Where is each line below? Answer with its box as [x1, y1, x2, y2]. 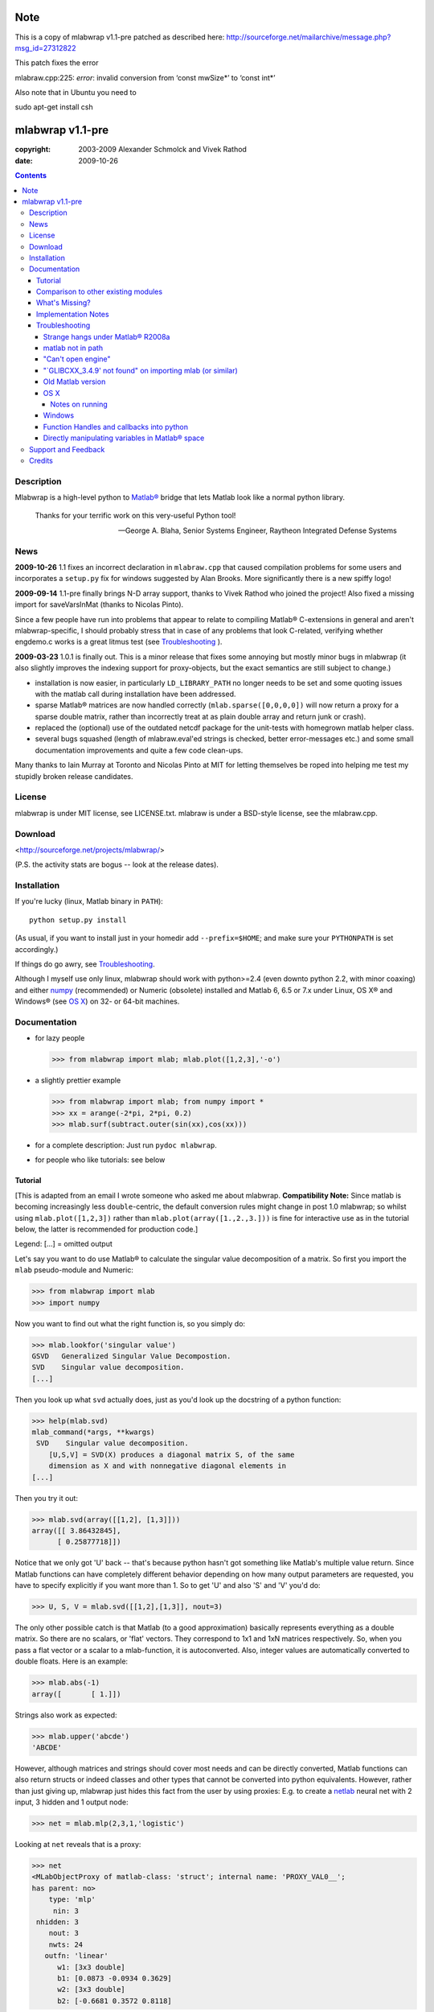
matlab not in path [43, 343, 104, 353]
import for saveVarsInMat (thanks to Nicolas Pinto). [14, 600, 184, 609]
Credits [29, 456, 54, 465]
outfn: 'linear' [44, 1952, 108, 1960]
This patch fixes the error [14, 58, 99, 68]
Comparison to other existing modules [36, 287, 163, 297]
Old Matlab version [43, 377, 106, 386]
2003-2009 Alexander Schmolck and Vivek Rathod [78, 145, 247, 155]
